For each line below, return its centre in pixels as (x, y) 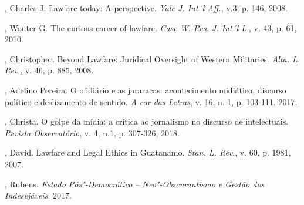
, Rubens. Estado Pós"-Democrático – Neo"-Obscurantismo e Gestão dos (135, 184)
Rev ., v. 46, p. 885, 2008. (49, 70)
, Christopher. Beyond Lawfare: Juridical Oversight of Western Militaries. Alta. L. (153, 58)
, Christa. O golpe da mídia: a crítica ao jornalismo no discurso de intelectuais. (147, 121)
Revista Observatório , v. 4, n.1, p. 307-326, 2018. (92, 132)
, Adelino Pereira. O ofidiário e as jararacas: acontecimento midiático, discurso (146, 90)
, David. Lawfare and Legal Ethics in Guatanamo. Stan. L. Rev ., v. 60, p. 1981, (148, 152)
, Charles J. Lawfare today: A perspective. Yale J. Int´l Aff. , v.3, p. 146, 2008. (146, 8)
